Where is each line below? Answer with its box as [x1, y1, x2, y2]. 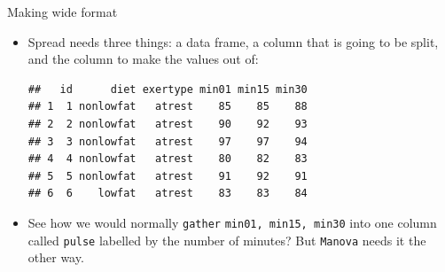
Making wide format [7, 3, 118, 20]
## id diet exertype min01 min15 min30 [27, 82, 308, 96]
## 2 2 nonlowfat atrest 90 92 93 [27, 117, 308, 130]
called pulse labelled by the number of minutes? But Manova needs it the [27, 230, 426, 249]
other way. [27, 248, 84, 267]
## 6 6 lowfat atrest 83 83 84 [27, 187, 308, 200]
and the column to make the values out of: [27, 50, 259, 68]
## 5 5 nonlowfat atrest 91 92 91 [27, 169, 308, 183]
